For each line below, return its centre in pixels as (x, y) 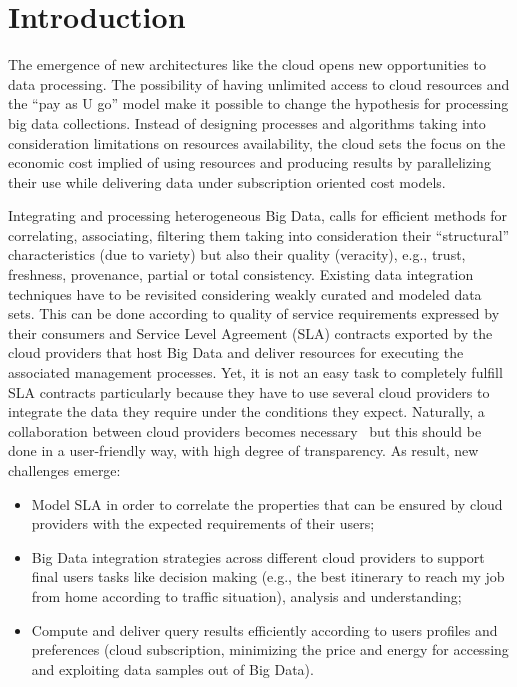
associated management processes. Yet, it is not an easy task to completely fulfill (255, 372)
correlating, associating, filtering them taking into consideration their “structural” (259, 234)
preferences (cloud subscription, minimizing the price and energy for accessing (270, 649)
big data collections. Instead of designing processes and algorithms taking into (247, 122)
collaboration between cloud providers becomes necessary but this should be (245, 430)
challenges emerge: (64, 470)
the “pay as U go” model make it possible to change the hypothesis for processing (258, 103)
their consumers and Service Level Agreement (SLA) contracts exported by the (250, 332)
